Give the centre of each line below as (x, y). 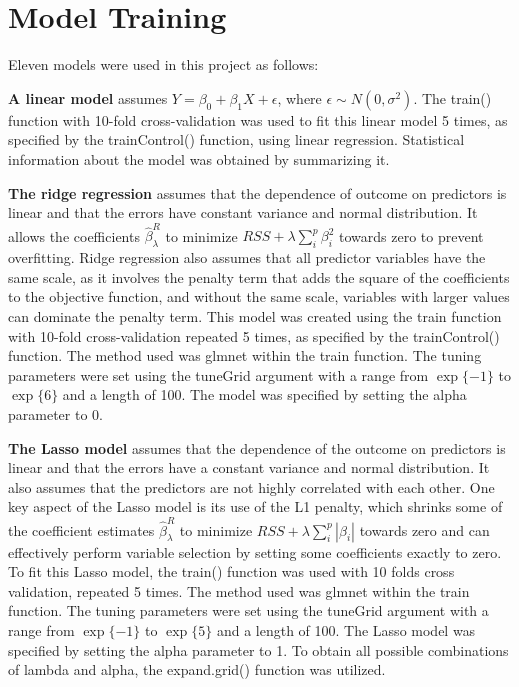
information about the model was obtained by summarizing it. (199, 158)
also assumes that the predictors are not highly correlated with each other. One (251, 486)
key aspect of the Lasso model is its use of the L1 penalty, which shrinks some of (255, 506)
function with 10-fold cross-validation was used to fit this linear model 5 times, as (258, 119)
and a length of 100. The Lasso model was (346, 630)
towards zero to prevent (411, 235)
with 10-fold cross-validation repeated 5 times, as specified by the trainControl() (254, 335)
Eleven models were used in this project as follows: (163, 64)
